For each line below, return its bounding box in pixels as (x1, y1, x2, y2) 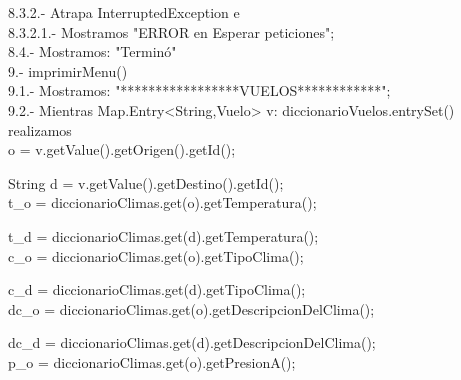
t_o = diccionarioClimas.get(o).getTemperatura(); (8, 192, 317, 213)
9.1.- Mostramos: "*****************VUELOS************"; (8, 80, 391, 101)
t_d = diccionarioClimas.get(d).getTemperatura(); (8, 225, 319, 246)
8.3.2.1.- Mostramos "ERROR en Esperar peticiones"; (8, 21, 335, 42)
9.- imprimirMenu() (8, 60, 128, 81)
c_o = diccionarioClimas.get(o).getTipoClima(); (8, 245, 304, 266)
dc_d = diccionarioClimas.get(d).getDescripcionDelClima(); (8, 332, 376, 353)
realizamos (8, 119, 72, 140)
